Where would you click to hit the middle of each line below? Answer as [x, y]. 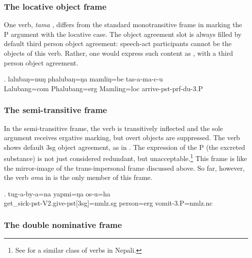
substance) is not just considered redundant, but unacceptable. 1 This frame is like [126, 158]
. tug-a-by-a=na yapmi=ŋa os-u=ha [57, 193]
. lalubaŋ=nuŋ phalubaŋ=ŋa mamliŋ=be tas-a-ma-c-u [83, 79]
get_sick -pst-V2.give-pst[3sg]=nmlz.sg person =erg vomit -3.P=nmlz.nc [108, 203]
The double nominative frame [63, 224]
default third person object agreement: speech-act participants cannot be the [118, 43]
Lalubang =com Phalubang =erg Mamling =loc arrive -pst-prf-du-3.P [103, 88]
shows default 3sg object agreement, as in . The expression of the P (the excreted [125, 147]
